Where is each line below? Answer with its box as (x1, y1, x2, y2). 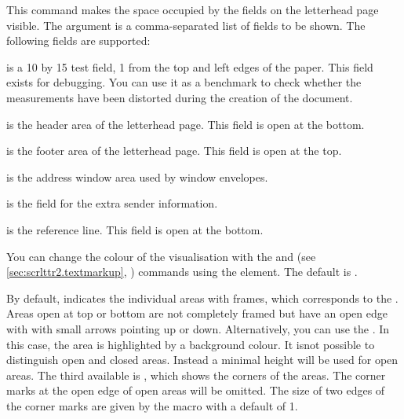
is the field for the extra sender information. (6, 195, 218, 211)
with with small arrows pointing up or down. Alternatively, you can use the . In (6, 320, 390, 336)
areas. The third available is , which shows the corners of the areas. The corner (6, 366, 386, 383)
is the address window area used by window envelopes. (6, 168, 268, 185)
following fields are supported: (6, 32, 151, 49)
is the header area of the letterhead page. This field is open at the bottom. (6, 116, 365, 132)
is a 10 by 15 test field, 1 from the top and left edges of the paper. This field (6, 58, 373, 75)
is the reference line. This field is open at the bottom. (6, 221, 264, 237)
